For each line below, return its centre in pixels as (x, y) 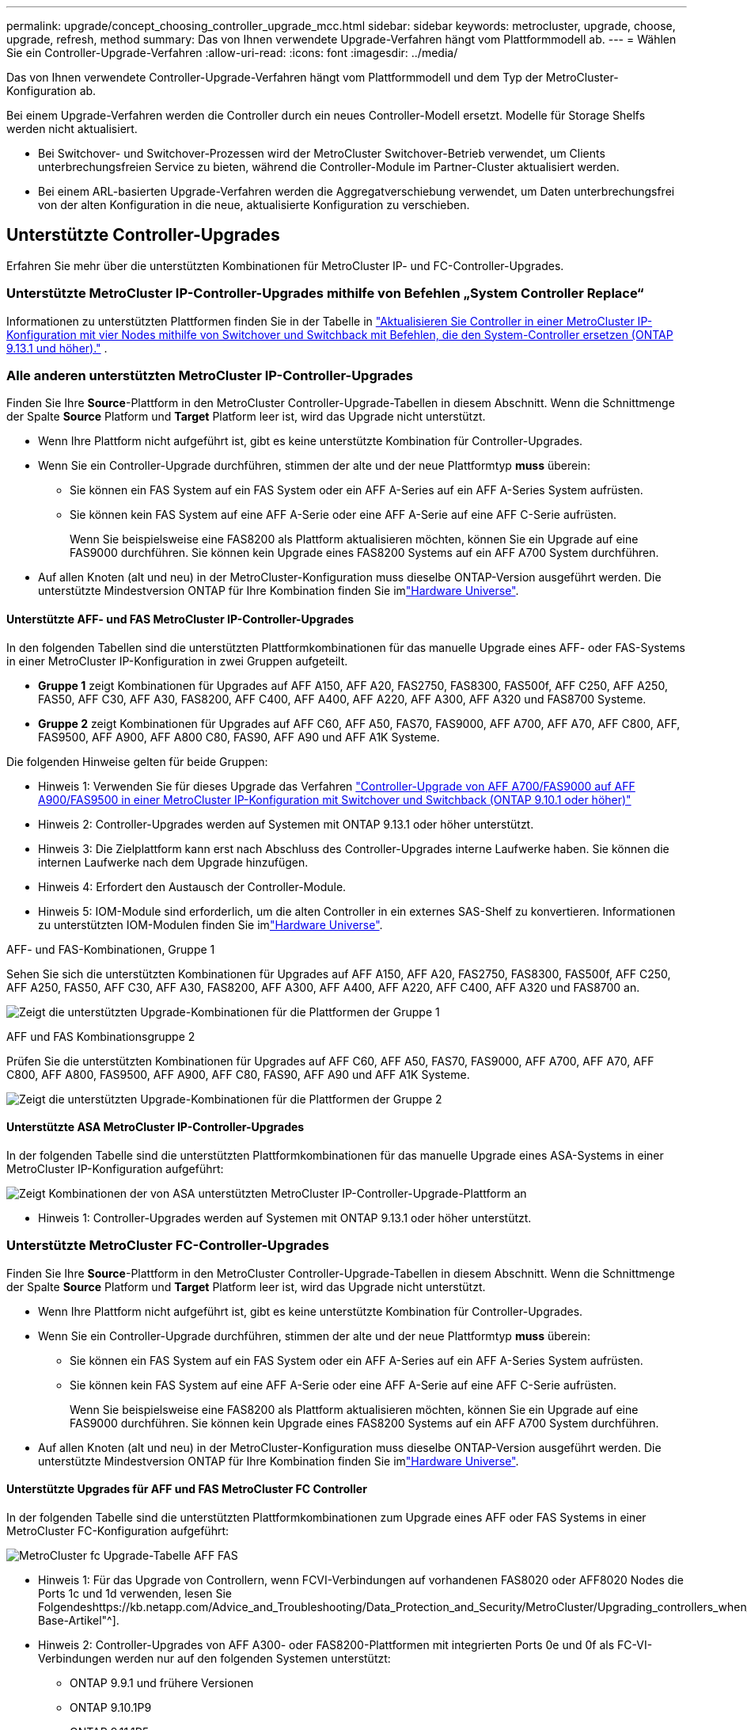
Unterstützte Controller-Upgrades (143, 235)
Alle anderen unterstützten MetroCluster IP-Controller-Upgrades (210, 375)
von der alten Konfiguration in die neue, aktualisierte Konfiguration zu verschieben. (254, 205)
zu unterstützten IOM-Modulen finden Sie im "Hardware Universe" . (210, 924)
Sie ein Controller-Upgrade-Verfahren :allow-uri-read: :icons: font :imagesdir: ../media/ (232, 53)
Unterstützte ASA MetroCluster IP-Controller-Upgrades (155, 1127)
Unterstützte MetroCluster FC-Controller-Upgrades (168, 1246)
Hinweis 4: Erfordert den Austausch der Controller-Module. (192, 886)
